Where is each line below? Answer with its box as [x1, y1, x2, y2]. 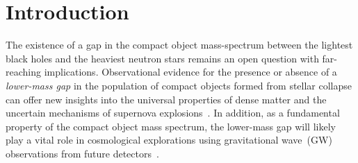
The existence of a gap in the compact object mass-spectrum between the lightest [6, 37, 353, 52]
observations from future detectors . [6, 146, 159, 160]
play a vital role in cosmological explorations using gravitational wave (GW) [6, 132, 332, 147]
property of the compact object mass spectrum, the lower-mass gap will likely [6, 119, 336, 133]
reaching [6, 65, 41, 79]
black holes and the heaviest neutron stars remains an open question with [6, 51, 319, 65]
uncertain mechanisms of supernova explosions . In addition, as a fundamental [6, 105, 340, 120]
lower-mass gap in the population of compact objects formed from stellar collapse [6, 78, 352, 92]
